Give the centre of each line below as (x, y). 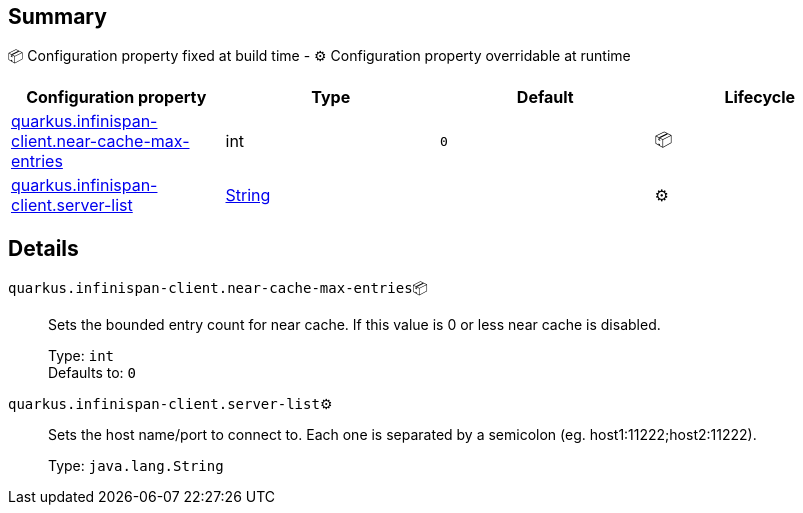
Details (43, 248)
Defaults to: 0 (92, 373)
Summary (57, 16)
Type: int (81, 356)
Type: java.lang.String (136, 466)
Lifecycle (760, 97)
